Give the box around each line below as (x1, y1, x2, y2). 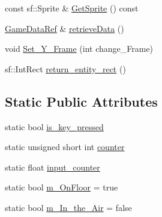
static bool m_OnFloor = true (5, 181, 118, 193)
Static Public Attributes (5, 92, 158, 110)
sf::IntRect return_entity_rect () (5, 62, 126, 75)
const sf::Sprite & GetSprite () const (5, 2, 139, 14)
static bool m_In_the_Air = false (5, 201, 132, 213)
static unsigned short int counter (5, 140, 125, 153)
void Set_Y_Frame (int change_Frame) (5, 42, 154, 55)
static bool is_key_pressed (5, 120, 104, 133)
